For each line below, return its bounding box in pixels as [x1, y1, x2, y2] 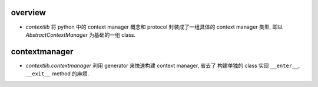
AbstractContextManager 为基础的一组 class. [25, 31, 136, 38]
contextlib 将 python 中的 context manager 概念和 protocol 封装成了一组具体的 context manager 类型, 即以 [25, 23, 283, 30]
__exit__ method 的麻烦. [25, 70, 90, 77]
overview [11, 8, 47, 18]
